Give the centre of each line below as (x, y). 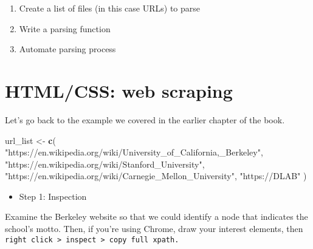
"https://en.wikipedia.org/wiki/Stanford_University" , (105, 164)
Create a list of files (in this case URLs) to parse (110, 8)
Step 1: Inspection (53, 196)
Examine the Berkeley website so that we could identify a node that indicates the (156, 217)
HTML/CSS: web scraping (119, 90)
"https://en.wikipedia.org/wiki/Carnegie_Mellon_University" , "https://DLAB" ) (156, 176)
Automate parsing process (67, 49)
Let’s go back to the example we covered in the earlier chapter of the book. (145, 119)
